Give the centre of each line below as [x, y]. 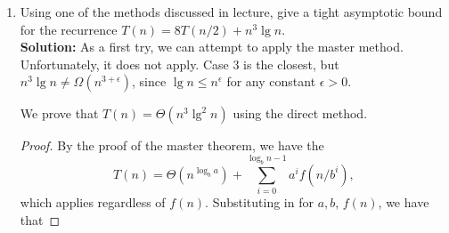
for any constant [271, 81]
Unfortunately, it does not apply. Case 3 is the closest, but [180, 64]
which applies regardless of [93, 202]
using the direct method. [300, 113]
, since [149, 81]
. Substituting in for [259, 202]
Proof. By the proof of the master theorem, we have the [172, 145]
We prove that [59, 113]
